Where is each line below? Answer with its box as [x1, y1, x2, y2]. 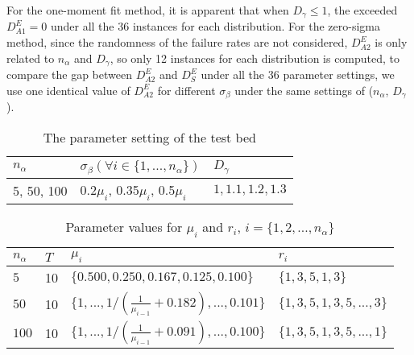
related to [6, 49, 55, 66]
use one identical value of [6, 81, 130, 98]
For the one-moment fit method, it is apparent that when [6, 2, 289, 18]
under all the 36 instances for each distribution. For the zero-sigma [50, 18, 380, 35]
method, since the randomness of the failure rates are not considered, [6, 34, 348, 51]
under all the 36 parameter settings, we [201, 66, 395, 83]
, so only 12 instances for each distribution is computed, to [110, 49, 400, 66]
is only [375, 34, 408, 51]
